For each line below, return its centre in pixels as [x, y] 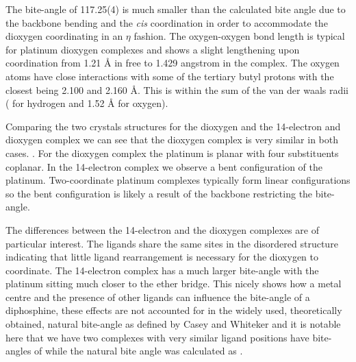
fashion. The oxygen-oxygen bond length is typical [239, 36]
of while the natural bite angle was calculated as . [139, 351]
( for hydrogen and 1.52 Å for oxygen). [87, 103]
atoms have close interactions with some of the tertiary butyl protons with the [170, 76]
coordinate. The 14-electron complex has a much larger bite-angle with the [162, 270]
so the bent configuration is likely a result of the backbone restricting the [159, 193]
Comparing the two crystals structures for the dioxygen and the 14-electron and [173, 126]
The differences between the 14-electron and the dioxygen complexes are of [162, 229]
